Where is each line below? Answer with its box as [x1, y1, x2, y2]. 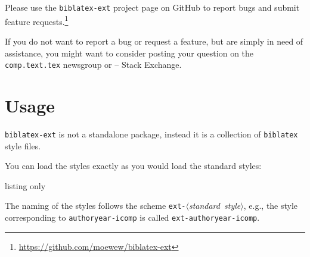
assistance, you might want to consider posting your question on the [5, 46, 254, 59]
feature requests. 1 [5, 13, 69, 27]
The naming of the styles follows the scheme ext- [5, 199, 186, 212]
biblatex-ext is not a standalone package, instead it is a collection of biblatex [5, 127, 298, 140]
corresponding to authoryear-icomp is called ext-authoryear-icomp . [5, 211, 260, 223]
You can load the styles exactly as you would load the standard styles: [5, 159, 262, 172]
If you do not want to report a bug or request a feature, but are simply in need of [5, 35, 303, 47]
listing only [5, 179, 46, 192]
